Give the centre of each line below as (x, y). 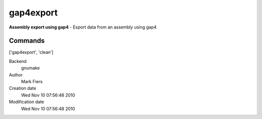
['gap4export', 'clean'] (31, 52)
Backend (18, 61)
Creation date (23, 88)
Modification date (27, 102)
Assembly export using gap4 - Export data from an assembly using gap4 (83, 27)
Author (16, 74)
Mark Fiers (32, 82)
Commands (27, 41)
